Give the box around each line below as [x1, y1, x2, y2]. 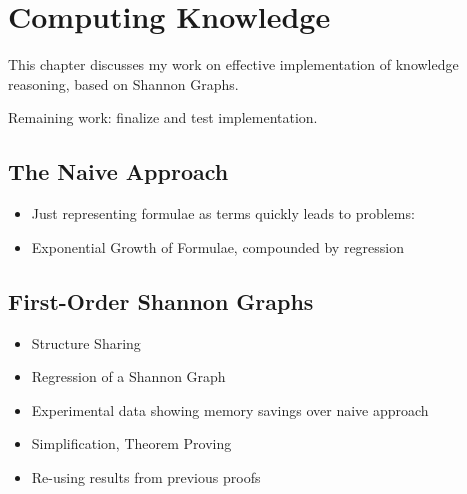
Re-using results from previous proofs [31, 466, 261, 487]
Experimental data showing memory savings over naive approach [31, 399, 429, 420]
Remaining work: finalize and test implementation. [8, 107, 318, 128]
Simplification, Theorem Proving [31, 433, 232, 454]
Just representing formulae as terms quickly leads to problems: [31, 203, 415, 224]
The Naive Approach [8, 156, 229, 187]
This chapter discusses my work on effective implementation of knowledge [8, 54, 459, 75]
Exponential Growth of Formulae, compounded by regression [31, 236, 405, 257]
